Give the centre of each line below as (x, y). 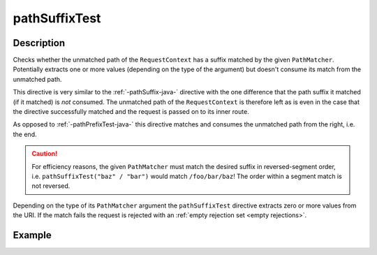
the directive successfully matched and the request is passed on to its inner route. (131, 112)
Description (39, 43)
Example (32, 235)
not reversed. (51, 186)
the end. (25, 134)
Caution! (45, 154)
